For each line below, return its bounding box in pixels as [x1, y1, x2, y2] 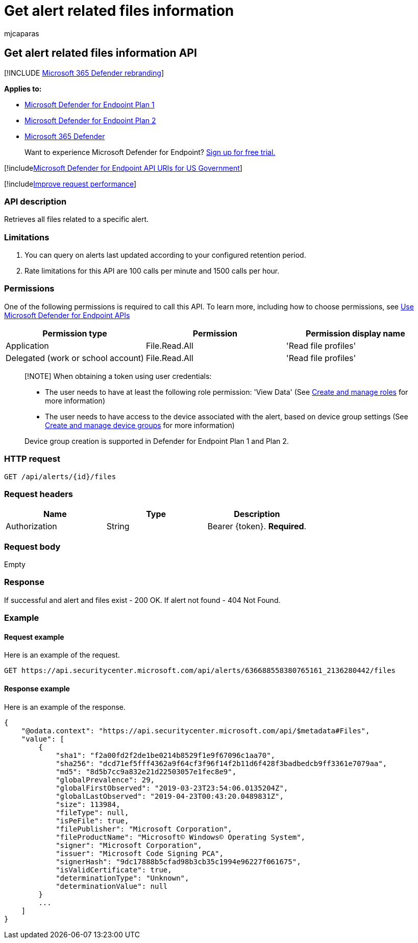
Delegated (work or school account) [6, 352, 144, 363]
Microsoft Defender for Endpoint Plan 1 [24, 100, 155, 109]
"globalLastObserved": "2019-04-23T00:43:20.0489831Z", [56, 792, 284, 800]
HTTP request [4, 454, 60, 464]
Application [6, 340, 49, 351]
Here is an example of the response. [4, 702, 126, 711]
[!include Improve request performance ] [4, 179, 137, 188]
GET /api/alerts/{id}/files [4, 472, 116, 481]
